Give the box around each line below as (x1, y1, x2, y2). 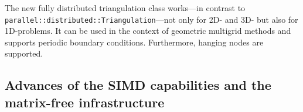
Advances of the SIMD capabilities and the (5, 76, 271, 94)
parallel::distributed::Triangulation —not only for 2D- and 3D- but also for (5, 13, 298, 25)
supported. (5, 47, 43, 60)
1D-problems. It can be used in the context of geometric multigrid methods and (5, 24, 291, 37)
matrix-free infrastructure (5, 93, 165, 111)
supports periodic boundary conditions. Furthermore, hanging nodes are (5, 36, 264, 48)
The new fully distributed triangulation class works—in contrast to (5, 2, 246, 13)
